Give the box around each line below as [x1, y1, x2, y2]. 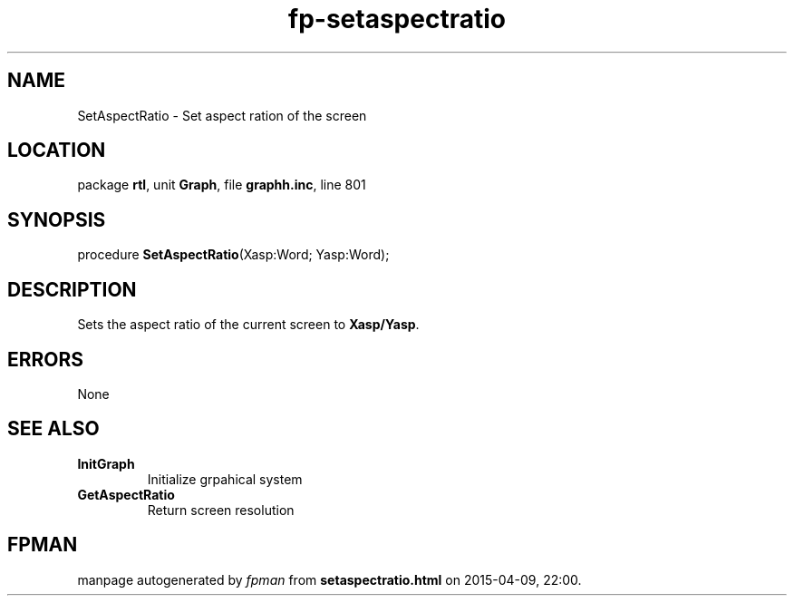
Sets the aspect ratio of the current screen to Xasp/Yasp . [77, 316, 420, 333]
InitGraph [77, 455, 135, 472]
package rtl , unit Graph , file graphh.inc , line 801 [77, 177, 366, 193]
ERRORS [7, 347, 84, 371]
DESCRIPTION [7, 277, 137, 301]
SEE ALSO [7, 417, 100, 441]
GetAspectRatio [77, 486, 175, 502]
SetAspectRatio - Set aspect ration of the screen [77, 107, 367, 123]
